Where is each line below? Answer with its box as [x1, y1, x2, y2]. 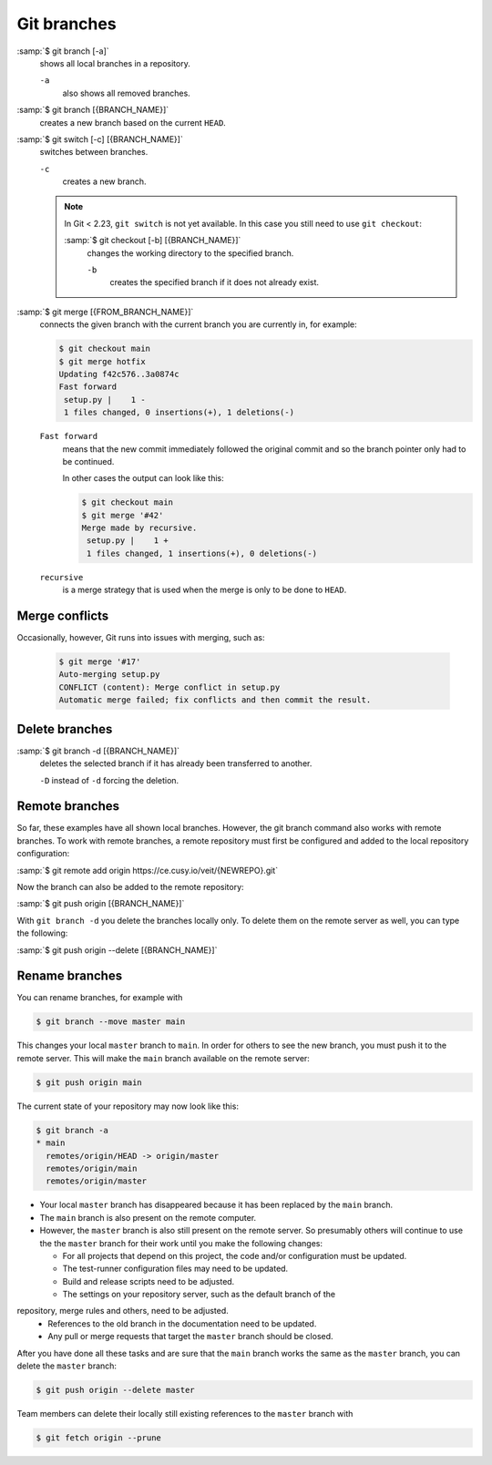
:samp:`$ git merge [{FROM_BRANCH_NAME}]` [16, 306, 194, 317]
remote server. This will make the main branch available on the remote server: [16, 1052, 310, 1063]
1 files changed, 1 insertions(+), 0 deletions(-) [87, 548, 318, 558]
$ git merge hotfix [58, 356, 146, 366]
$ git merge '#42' [81, 510, 164, 520]
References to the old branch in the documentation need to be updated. [47, 1317, 317, 1329]
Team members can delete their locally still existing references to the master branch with [16, 1409, 354, 1419]
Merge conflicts [16, 609, 109, 624]
